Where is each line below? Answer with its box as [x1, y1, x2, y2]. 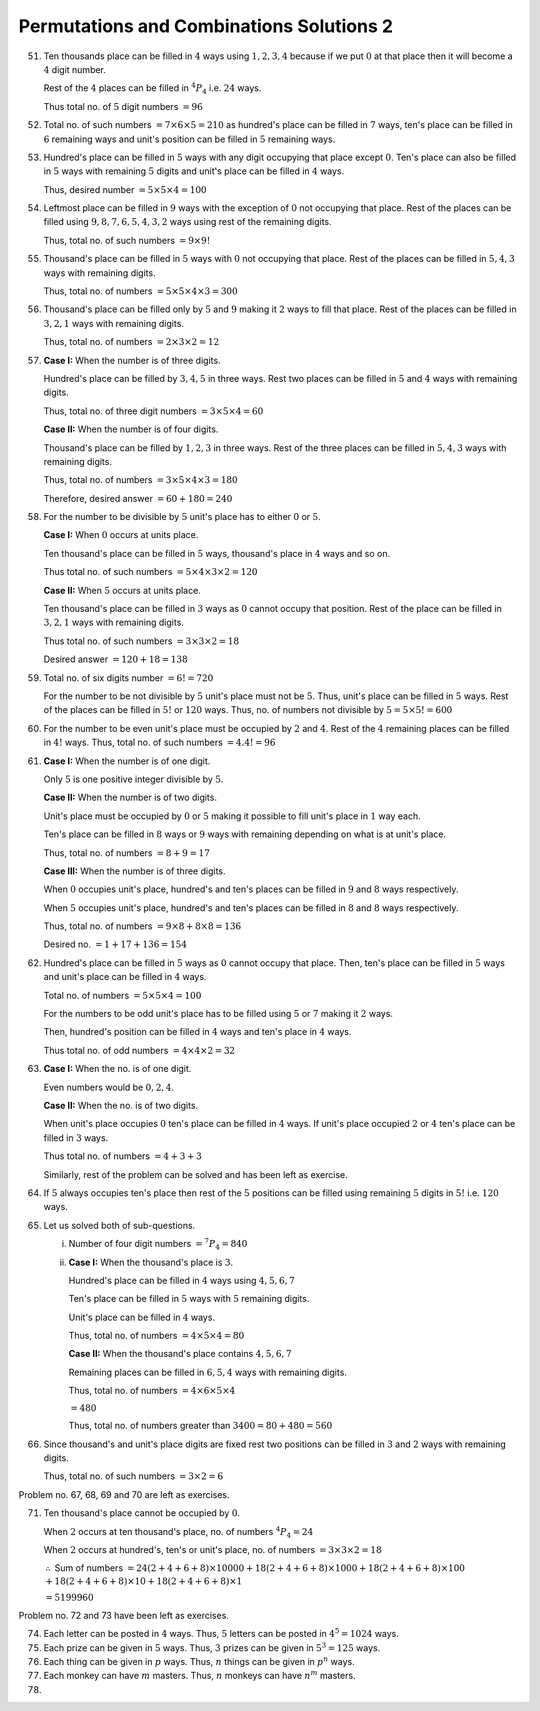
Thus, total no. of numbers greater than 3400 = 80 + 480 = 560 [68, 1420, 333, 1432]
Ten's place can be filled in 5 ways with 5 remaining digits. [68, 1293, 310, 1305]
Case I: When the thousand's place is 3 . [68, 1256, 234, 1268]
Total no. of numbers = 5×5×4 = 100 [43, 989, 202, 1001]
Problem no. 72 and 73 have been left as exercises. [18, 1609, 230, 1621]
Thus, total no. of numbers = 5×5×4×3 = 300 [43, 285, 239, 297]
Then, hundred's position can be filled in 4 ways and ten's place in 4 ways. [43, 1026, 352, 1038]
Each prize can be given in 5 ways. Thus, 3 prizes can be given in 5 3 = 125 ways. [43, 1641, 381, 1654]
